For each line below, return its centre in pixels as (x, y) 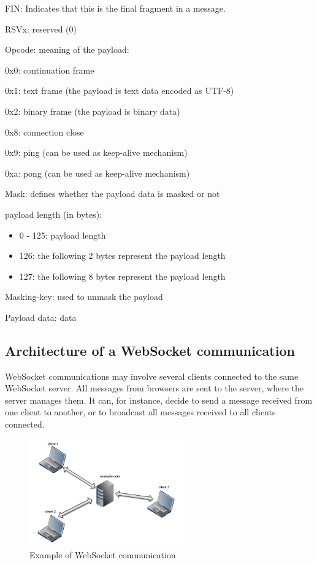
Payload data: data (41, 317)
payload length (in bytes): (53, 214)
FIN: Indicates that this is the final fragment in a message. (115, 8)
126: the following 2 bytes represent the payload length (122, 256)
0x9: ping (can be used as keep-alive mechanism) (96, 152)
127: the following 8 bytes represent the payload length (122, 276)
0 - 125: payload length (63, 235)
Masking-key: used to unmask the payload (84, 297)
